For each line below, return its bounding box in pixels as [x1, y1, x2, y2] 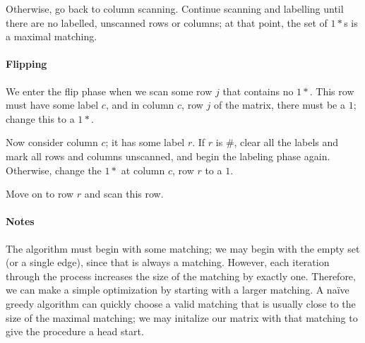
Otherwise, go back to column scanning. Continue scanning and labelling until [6, 1, 344, 16]
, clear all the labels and [234, 135, 339, 150]
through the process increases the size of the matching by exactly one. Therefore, [6, 268, 356, 283]
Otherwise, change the [6, 162, 102, 177]
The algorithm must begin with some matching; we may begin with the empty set [6, 241, 360, 255]
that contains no [222, 83, 294, 98]
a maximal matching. [6, 29, 97, 44]
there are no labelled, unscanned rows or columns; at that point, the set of [6, 15, 328, 30]
